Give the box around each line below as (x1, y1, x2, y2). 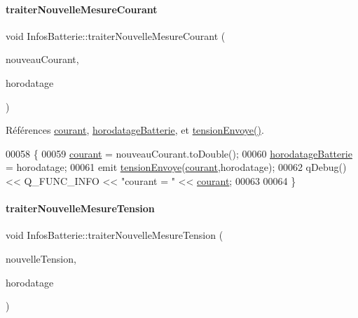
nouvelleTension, (6, 251, 76, 265)
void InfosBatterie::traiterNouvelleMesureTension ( (6, 228, 223, 242)
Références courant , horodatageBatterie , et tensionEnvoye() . (6, 123, 264, 137)
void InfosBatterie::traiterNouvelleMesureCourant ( (6, 28, 226, 43)
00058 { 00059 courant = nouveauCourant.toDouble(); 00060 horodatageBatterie (6, 146, 352, 160)
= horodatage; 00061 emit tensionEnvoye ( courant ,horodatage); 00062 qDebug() (6, 160, 347, 174)
